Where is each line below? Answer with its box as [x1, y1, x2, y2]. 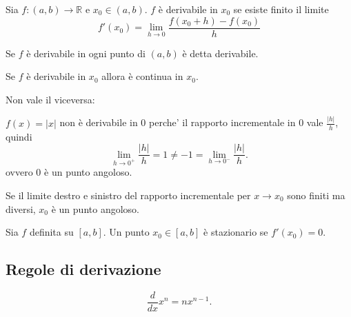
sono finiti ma [287, 188, 345, 203]
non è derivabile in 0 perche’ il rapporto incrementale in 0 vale [59, 115, 323, 130]
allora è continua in [101, 69, 183, 83]
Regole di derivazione [6, 258, 161, 280]
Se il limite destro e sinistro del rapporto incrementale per [6, 188, 251, 203]
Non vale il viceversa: [6, 92, 95, 106]
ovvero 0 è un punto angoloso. [6, 165, 132, 179]
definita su [29, 225, 74, 239]
